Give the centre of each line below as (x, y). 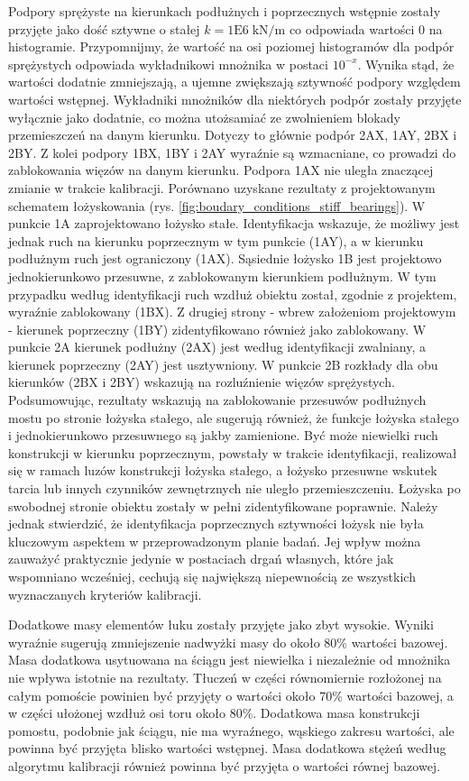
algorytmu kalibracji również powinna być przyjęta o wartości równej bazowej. (225, 765)
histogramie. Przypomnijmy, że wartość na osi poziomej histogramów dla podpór (231, 46)
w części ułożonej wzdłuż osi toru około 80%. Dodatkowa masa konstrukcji (214, 713)
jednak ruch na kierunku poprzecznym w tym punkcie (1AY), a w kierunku (216, 240)
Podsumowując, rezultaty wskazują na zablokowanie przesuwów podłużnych (217, 400)
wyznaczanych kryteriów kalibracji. (105, 594)
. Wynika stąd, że (406, 64)
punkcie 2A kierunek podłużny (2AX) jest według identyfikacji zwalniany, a (217, 347)
